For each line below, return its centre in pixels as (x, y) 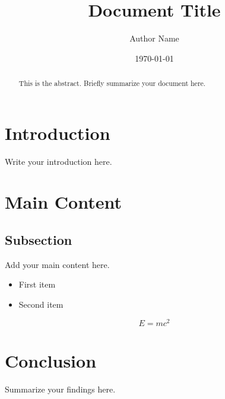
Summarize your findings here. (60, 389)
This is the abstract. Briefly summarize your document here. (112, 83)
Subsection (39, 240)
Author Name (154, 38)
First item (37, 284)
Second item (41, 304)
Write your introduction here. (58, 161)
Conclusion (51, 360)
